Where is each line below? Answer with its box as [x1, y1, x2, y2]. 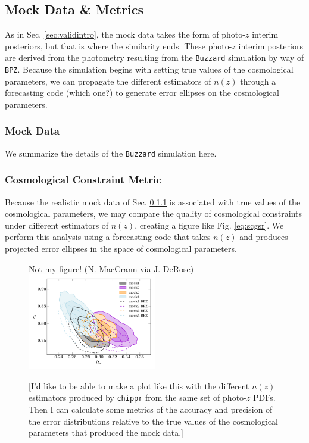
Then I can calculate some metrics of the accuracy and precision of [29, 403, 273, 415]
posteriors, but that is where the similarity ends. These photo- [5, 39, 232, 52]
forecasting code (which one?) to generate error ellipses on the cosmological [5, 86, 279, 99]
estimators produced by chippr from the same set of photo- [29, 391, 246, 404]
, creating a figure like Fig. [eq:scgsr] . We [135, 219, 284, 231]
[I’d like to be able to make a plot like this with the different [29, 379, 249, 392]
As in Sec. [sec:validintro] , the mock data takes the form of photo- [5, 28, 245, 40]
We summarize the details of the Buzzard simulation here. [5, 146, 217, 159]
